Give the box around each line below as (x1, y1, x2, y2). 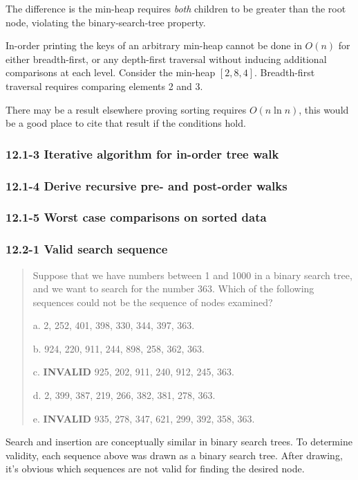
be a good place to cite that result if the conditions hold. (6, 116, 246, 130)
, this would (299, 102, 349, 116)
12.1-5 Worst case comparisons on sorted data (6, 208, 267, 226)
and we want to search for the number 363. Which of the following (32, 281, 314, 296)
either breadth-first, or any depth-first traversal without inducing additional (6, 51, 327, 66)
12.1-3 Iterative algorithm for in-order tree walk (6, 145, 279, 162)
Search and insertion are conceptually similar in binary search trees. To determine (6, 434, 352, 449)
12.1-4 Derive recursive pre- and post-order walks (6, 177, 288, 194)
